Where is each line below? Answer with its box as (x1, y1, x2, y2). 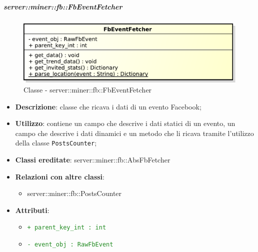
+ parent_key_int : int (27, 224, 106, 231)
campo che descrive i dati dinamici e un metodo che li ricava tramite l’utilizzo (15, 127, 254, 138)
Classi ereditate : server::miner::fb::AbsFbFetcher (15, 154, 170, 165)
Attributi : (15, 204, 49, 215)
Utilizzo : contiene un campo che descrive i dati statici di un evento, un (15, 118, 235, 128)
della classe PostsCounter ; (15, 137, 97, 148)
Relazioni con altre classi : (15, 171, 104, 181)
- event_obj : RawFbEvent (27, 241, 113, 248)
